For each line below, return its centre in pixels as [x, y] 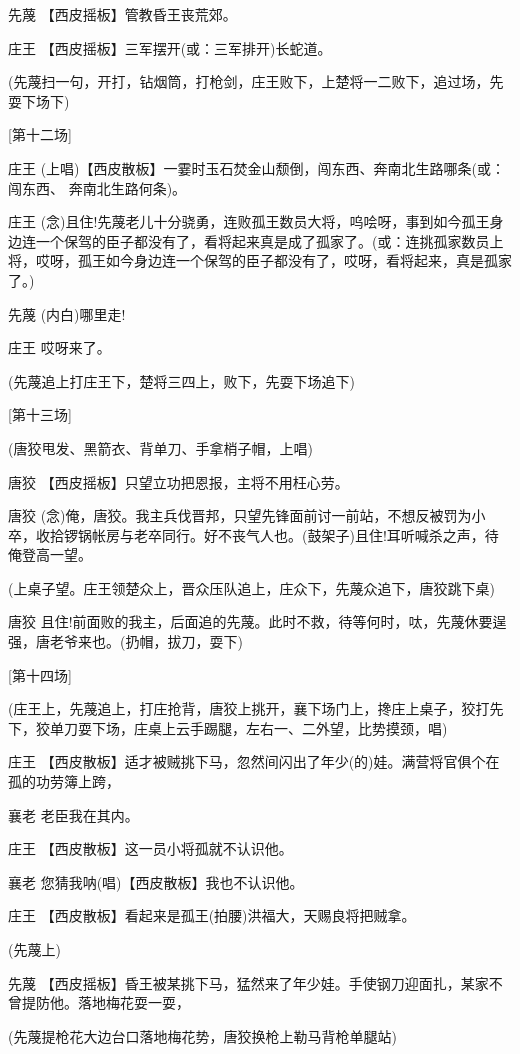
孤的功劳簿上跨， [64, 781]
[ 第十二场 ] [40, 134]
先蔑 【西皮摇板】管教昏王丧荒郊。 [122, 14]
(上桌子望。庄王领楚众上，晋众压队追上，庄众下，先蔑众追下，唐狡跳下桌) [251, 587]
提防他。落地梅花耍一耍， [105, 1002]
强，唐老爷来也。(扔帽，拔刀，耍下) [125, 641]
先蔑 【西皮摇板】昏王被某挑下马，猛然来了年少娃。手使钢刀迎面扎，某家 [248, 982]
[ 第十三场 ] [40, 414]
